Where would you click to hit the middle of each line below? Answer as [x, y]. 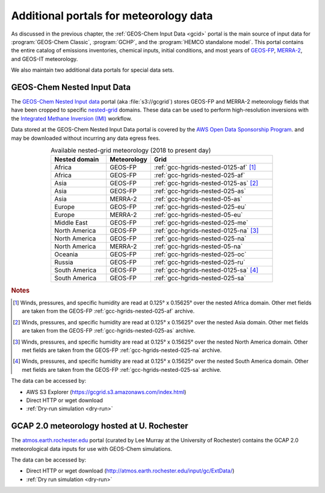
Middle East [71, 223]
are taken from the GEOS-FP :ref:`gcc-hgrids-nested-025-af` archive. [108, 311]
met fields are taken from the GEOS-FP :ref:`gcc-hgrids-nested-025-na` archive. [122, 350]
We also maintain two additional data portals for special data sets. [93, 70]
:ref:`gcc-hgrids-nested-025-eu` [200, 207]
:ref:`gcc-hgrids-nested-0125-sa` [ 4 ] [206, 270]
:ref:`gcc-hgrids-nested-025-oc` [200, 254]
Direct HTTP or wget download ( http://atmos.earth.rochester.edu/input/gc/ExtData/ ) [130, 471]
